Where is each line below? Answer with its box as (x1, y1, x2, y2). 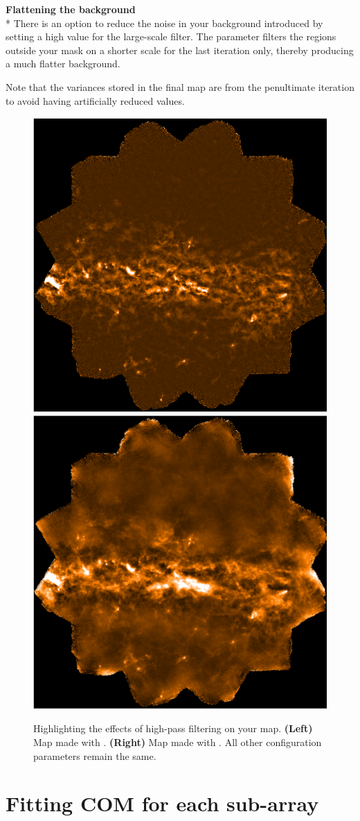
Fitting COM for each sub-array (6, 789, 319, 818)
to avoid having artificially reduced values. (6, 93, 185, 108)
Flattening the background (6, 2, 136, 16)
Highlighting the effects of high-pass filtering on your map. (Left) (33, 721, 313, 736)
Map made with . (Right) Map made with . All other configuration (33, 734, 322, 749)
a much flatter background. (6, 56, 120, 71)
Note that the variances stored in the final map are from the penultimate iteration (6, 79, 354, 94)
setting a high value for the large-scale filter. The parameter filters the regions (6, 29, 336, 44)
